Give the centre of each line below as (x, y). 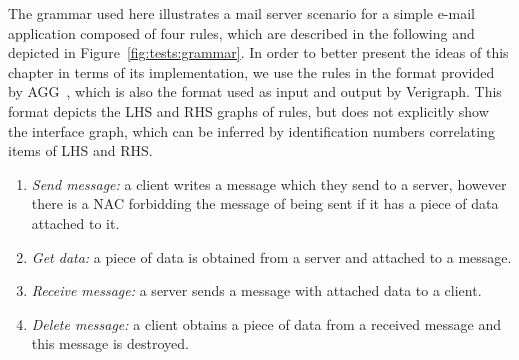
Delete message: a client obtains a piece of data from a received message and (266, 323)
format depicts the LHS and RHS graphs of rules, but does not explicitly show (248, 110)
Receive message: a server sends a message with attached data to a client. (256, 290)
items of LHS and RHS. (80, 150)
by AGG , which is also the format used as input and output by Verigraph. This (255, 91)
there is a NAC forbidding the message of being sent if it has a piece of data (265, 203)
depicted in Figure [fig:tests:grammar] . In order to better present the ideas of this (258, 52)
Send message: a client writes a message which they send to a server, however (269, 183)
